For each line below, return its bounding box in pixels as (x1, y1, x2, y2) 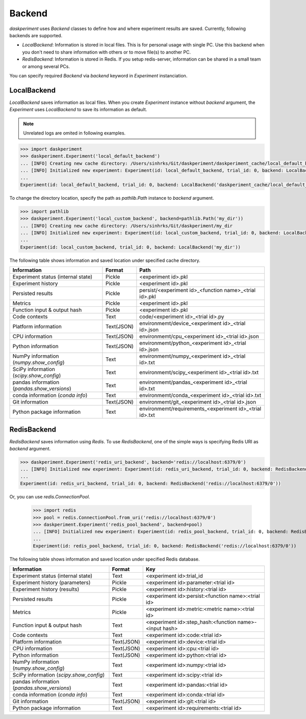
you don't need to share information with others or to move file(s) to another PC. (22, 49, 191, 55)
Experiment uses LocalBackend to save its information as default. (9, 106, 147, 113)
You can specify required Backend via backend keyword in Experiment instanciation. (9, 72, 188, 78)
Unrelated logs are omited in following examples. (23, 130, 126, 136)
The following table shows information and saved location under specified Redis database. (9, 556, 200, 563)
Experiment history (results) (12, 585, 80, 593)
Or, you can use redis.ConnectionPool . (9, 494, 90, 500)
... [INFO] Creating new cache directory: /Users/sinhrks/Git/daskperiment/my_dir (20, 223, 233, 229)
